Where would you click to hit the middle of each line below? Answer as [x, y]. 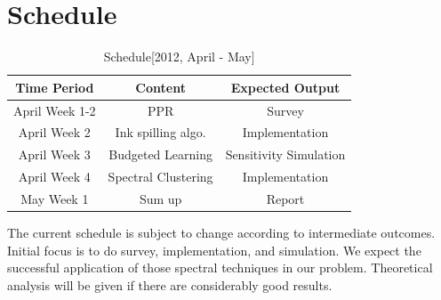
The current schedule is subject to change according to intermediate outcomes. [221, 233]
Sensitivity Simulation [285, 154]
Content [160, 87]
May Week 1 [55, 198]
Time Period [55, 87]
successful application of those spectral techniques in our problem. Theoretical [220, 268]
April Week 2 [54, 132]
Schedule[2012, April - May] [179, 57]
